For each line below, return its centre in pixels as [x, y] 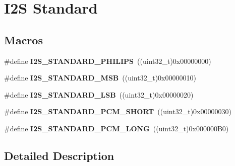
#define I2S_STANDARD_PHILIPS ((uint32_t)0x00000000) [108, 61]
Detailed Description [59, 155]
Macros [23, 39]
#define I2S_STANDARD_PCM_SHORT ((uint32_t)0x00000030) [118, 111]
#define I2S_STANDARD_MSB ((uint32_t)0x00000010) [100, 78]
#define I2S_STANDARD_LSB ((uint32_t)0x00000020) [99, 94]
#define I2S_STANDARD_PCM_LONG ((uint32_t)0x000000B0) [116, 128]
